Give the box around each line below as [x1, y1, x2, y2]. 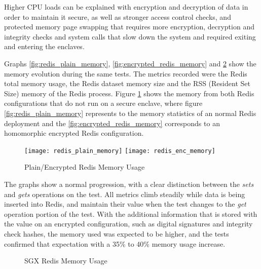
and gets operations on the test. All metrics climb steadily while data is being [4, 188, 245, 199]
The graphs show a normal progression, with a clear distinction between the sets [4, 178, 254, 189]
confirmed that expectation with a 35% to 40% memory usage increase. [4, 238, 226, 249]
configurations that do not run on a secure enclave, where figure [4, 98, 203, 108]
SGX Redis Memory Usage [24, 255, 107, 266]
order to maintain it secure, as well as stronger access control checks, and [4, 11, 231, 22]
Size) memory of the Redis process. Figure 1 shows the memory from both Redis [4, 88, 254, 98]
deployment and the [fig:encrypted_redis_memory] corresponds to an [4, 118, 220, 128]
